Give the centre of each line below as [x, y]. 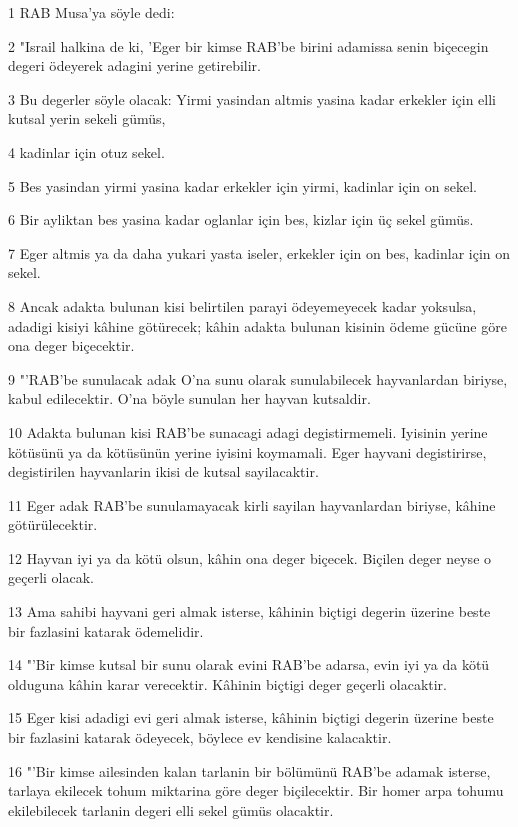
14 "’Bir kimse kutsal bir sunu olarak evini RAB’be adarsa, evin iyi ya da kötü [249, 664]
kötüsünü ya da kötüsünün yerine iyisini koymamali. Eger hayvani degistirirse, [247, 451]
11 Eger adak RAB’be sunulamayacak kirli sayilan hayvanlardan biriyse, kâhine [252, 504]
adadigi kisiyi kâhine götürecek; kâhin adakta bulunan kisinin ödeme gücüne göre [257, 325]
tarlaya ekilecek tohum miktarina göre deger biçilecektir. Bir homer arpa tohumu [256, 790]
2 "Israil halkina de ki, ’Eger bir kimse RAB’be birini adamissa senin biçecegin [248, 45]
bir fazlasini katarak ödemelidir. [106, 630]
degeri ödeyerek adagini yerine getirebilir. [134, 65]
